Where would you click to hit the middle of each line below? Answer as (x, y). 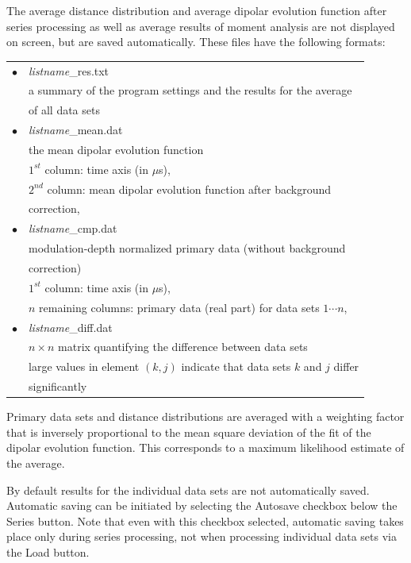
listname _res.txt (69, 70)
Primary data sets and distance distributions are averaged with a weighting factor (205, 416)
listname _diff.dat (71, 327)
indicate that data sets (236, 366)
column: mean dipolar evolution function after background (189, 189)
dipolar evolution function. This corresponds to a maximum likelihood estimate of (205, 447)
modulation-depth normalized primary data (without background (187, 248)
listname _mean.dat (76, 130)
